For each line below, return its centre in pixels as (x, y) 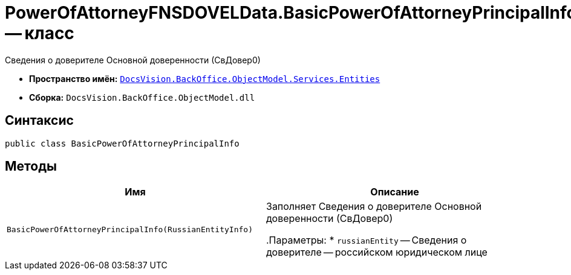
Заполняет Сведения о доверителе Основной (374, 207)
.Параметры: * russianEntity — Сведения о (367, 240)
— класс (40, 33)
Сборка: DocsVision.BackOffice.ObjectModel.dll (142, 97)
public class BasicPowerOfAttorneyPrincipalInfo (122, 143)
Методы (31, 166)
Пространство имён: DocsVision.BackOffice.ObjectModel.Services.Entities (205, 78)
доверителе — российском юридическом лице (377, 252)
